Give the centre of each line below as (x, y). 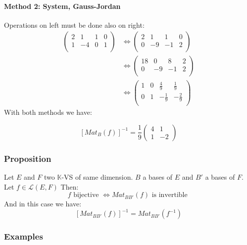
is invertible (170, 195)
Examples (24, 236)
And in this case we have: (43, 204)
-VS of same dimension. (97, 177)
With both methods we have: (48, 112)
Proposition (28, 158)
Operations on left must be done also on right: (74, 24)
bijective (86, 195)
